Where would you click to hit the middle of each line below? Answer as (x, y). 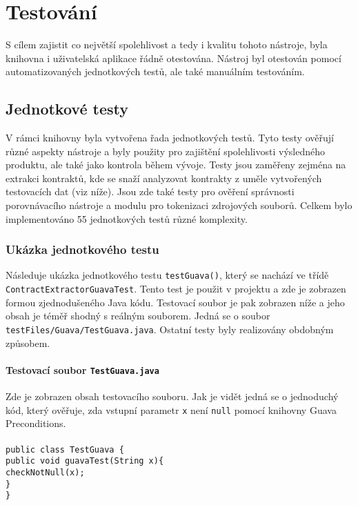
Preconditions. (36, 423)
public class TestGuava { (65, 449)
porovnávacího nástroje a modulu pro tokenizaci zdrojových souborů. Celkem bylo (179, 205)
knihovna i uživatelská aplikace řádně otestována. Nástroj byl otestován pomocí (173, 58)
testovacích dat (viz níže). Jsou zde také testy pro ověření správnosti (150, 191)
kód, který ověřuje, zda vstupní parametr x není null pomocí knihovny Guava (171, 409)
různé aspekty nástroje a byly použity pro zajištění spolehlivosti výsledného (166, 151)
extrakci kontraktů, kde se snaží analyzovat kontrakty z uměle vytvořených (164, 178)
